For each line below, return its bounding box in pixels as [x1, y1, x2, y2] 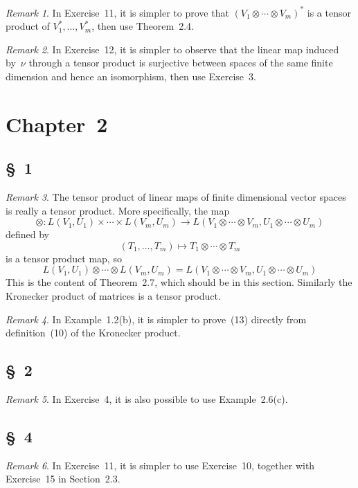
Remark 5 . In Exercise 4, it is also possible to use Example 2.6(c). [6, 392, 288, 406]
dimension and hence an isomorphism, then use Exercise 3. [6, 69, 256, 83]
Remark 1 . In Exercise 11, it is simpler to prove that [6, 5, 229, 19]
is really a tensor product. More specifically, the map [6, 203, 230, 217]
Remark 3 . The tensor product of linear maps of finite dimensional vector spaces [6, 190, 346, 204]
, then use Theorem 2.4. [91, 19, 195, 33]
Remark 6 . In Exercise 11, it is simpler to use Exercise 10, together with [6, 458, 315, 472]
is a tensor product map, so [6, 251, 122, 265]
